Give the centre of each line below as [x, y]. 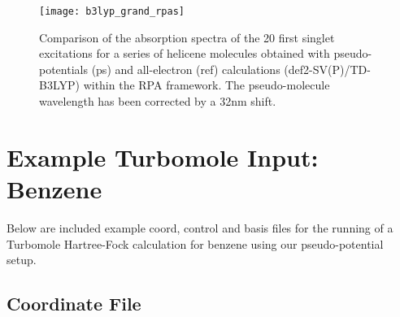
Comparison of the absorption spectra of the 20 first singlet [187, 37]
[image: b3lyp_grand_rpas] [112, 11]
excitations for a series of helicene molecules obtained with [185, 53]
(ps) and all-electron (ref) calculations [186, 69]
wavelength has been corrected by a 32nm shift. [158, 101]
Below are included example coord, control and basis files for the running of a [200, 227]
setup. [22, 260]
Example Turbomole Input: [163, 156]
